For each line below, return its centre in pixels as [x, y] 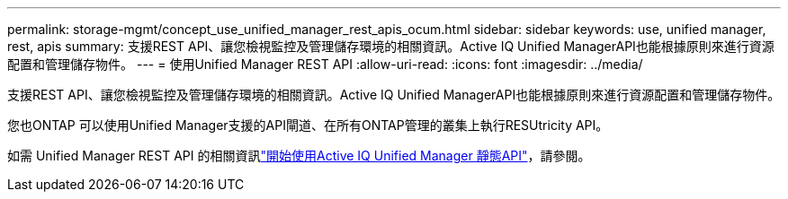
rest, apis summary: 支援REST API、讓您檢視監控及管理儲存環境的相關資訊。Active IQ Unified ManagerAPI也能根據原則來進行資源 [391, 46]
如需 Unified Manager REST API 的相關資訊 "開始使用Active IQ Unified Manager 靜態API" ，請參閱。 [299, 156]
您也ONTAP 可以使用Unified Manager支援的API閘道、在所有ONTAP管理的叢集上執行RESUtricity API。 [308, 125]
